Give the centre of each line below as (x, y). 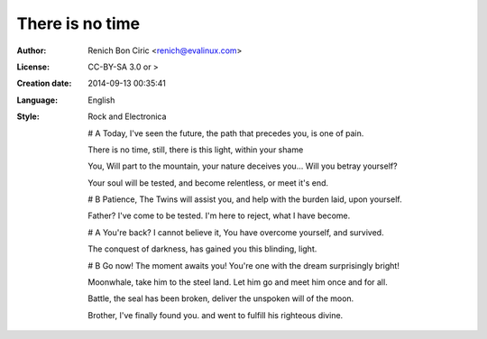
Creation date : (44, 83)
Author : (32, 50)
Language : (37, 100)
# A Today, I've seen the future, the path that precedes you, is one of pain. (226, 133)
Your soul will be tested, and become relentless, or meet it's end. (208, 183)
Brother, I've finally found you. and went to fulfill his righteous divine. (216, 315)
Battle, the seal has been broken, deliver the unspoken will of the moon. (221, 298)
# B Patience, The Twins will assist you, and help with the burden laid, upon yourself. (245, 199)
